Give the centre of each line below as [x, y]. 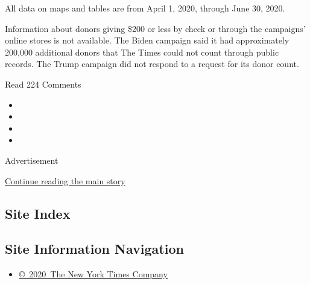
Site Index [38, 213]
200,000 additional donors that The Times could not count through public [142, 52]
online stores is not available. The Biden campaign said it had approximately [147, 40]
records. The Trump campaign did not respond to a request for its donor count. [152, 64]
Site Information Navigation [94, 249]
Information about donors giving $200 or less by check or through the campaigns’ [155, 28]
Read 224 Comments [43, 84]
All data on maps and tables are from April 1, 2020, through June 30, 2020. [145, 8]
